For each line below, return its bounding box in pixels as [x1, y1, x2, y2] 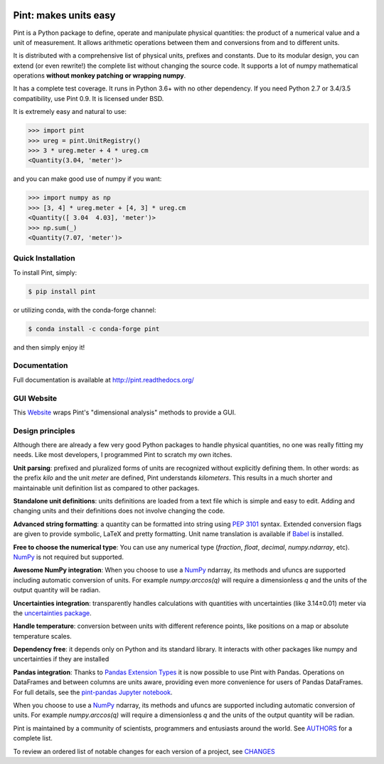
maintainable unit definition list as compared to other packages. [13, 483, 200, 492]
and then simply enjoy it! [13, 342, 85, 352]
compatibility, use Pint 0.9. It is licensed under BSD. [13, 94, 164, 103]
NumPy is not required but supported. [13, 553, 124, 561]
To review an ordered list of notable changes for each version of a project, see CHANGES [13, 747, 275, 755]
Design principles [13, 426, 75, 436]
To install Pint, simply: [13, 268, 78, 277]
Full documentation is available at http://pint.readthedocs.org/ [13, 375, 195, 384]
